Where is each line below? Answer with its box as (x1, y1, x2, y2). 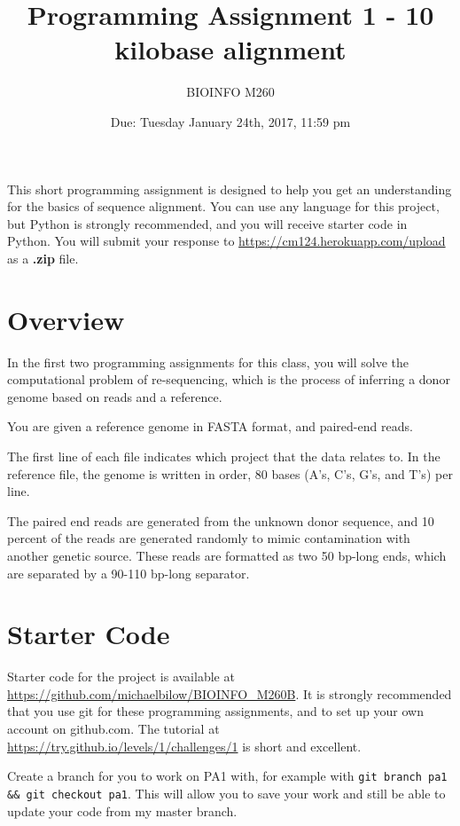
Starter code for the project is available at (7, 667, 235, 686)
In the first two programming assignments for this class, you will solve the (7, 352, 409, 371)
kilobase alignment (114, 31, 347, 67)
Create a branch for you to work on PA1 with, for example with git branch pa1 (7, 767, 448, 785)
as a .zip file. (7, 248, 79, 267)
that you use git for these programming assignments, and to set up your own (7, 702, 424, 720)
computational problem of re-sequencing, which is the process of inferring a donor (7, 370, 450, 389)
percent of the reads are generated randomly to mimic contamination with (7, 529, 410, 547)
